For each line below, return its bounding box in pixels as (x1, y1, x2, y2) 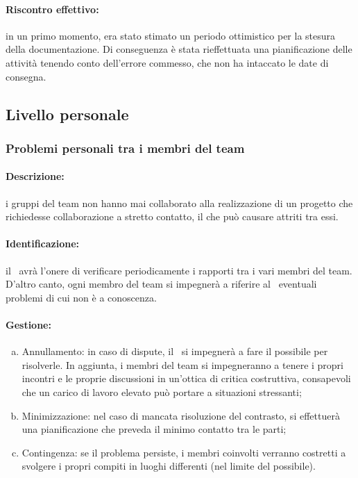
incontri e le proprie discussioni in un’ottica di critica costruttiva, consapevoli (22, 371, 351, 386)
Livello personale (6, 103, 129, 124)
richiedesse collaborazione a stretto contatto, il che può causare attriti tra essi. (6, 209, 339, 224)
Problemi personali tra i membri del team (6, 139, 245, 156)
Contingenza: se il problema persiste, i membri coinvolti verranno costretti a (22, 445, 346, 459)
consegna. (6, 69, 46, 83)
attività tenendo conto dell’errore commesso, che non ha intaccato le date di (6, 55, 329, 69)
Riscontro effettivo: (6, 1, 99, 16)
